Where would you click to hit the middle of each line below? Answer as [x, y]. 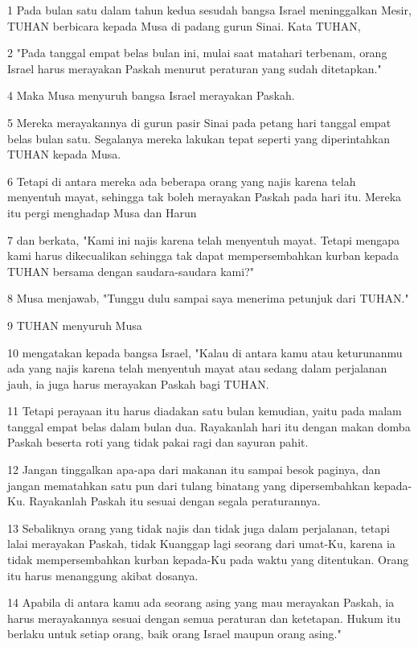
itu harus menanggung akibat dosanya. [103, 575]
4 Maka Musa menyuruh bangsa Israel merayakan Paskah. [151, 95]
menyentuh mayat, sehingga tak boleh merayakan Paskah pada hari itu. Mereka [205, 197]
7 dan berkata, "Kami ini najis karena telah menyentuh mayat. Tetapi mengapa [204, 239]
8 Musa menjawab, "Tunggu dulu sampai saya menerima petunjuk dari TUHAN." [208, 298]
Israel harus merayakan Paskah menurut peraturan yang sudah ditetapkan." [195, 68]
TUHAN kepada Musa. [64, 154]
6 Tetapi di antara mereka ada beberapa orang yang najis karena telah [182, 181]
